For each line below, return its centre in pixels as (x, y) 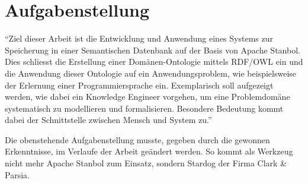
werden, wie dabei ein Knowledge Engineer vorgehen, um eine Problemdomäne (147, 97)
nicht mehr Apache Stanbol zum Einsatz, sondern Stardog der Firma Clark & (146, 163)
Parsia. (17, 174)
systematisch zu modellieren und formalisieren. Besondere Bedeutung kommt (144, 108)
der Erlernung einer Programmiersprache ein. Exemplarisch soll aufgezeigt (139, 85)
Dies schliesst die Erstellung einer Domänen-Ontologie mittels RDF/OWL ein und (154, 61)
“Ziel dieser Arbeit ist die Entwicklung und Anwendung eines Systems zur (139, 38)
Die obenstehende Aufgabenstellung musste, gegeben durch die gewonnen (137, 139)
